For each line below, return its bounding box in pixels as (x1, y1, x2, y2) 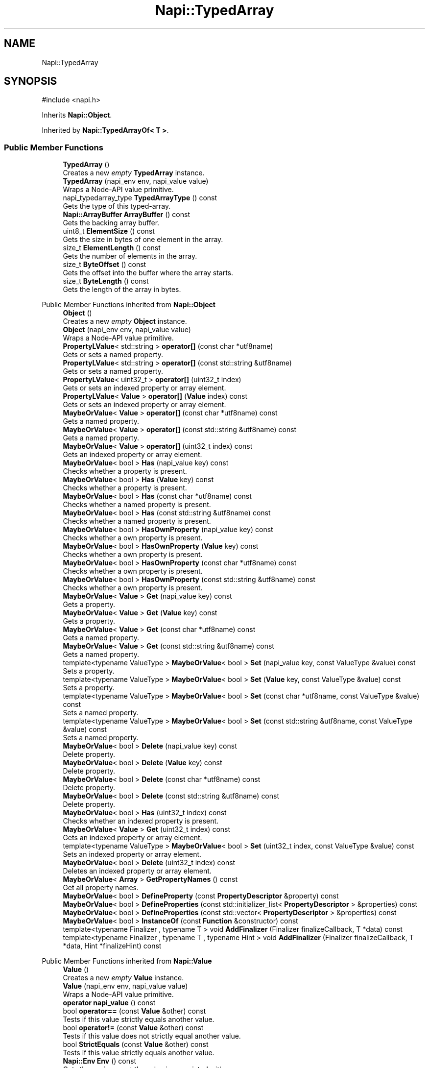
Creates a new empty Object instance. (63, 317, 187, 326)
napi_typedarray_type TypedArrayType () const (63, 194, 217, 202)
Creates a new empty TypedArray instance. (63, 169, 205, 177)
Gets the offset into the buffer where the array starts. (63, 268, 234, 277)
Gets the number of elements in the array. (63, 252, 197, 261)
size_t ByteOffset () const (63, 260, 146, 269)
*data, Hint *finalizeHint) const (63, 942, 162, 950)
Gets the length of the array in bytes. (63, 285, 181, 294)
